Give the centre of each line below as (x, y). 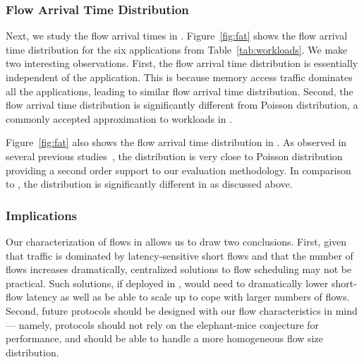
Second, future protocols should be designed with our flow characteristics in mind (182, 310)
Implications (42, 215)
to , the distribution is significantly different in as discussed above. (149, 184)
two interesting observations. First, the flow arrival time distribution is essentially (182, 63)
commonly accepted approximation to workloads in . (119, 118)
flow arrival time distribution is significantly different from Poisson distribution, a (182, 105)
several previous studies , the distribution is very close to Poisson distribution (174, 156)
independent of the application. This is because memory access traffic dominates (179, 77)
